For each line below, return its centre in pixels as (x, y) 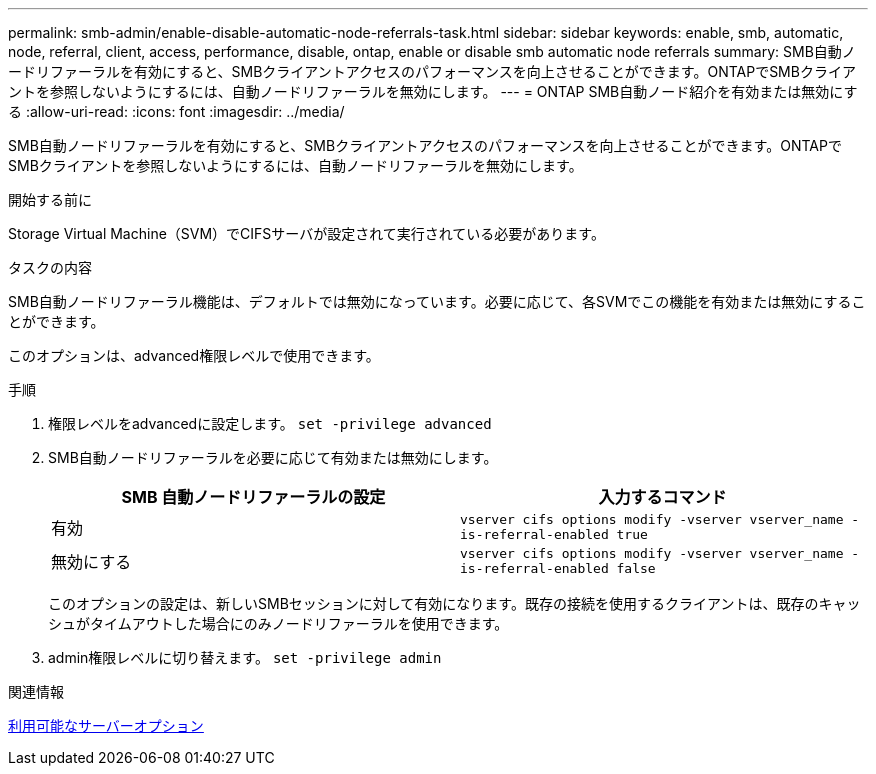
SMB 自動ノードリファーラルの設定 (253, 497)
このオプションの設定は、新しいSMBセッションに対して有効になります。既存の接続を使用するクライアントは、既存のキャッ (454, 603)
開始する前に (50, 199)
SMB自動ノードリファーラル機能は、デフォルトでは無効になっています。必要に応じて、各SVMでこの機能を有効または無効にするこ (437, 301)
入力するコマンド (662, 497)
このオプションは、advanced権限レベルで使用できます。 (194, 355)
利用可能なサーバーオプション (106, 725)
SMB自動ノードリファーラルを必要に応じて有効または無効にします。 (273, 457)
